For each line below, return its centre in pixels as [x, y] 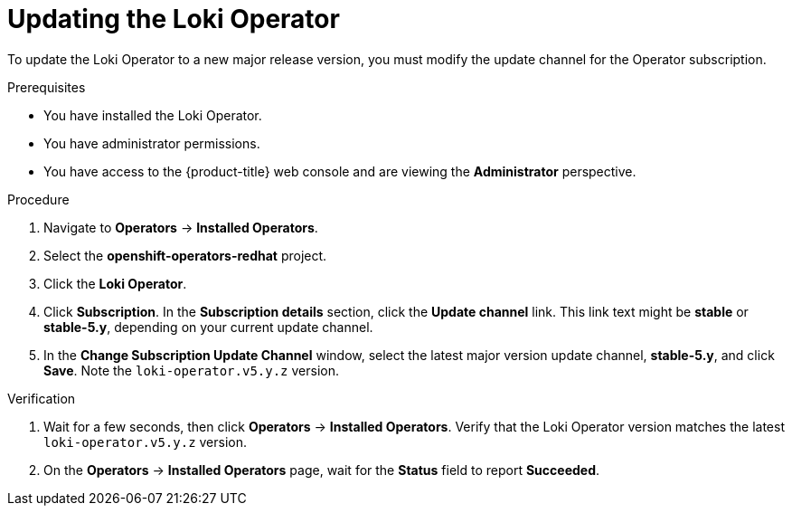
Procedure [38, 199]
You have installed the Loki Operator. [153, 115]
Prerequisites [47, 87]
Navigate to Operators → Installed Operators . [181, 227]
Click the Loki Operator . [115, 283]
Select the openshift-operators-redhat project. [185, 255]
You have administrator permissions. [152, 143]
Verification [42, 398]
